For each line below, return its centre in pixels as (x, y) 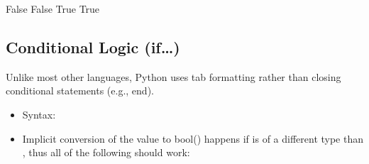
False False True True (53, 9)
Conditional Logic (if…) (93, 47)
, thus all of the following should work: (106, 152)
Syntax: (39, 114)
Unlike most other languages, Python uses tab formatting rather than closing (174, 76)
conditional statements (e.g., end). (80, 91)
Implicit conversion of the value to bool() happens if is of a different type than (193, 138)
